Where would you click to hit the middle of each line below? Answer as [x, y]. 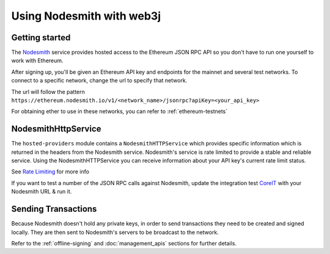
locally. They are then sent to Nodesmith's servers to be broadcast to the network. [115, 232]
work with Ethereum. [37, 60]
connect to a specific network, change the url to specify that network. [99, 81]
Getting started [41, 38]
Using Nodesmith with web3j [86, 16]
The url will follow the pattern [48, 92]
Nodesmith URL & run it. [42, 192]
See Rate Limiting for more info [50, 172]
